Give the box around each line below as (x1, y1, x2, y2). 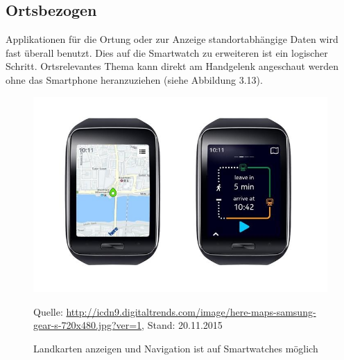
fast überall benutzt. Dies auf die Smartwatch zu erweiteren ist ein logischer (6, 45, 328, 60)
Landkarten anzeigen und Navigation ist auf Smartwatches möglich (33, 341, 318, 356)
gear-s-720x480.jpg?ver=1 (33, 318, 142, 332)
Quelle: (33, 304, 63, 318)
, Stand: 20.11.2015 (141, 318, 223, 332)
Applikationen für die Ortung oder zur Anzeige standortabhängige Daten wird (6, 32, 338, 46)
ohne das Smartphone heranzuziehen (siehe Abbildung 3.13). (6, 72, 263, 87)
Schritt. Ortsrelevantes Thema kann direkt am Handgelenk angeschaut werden (6, 59, 338, 73)
